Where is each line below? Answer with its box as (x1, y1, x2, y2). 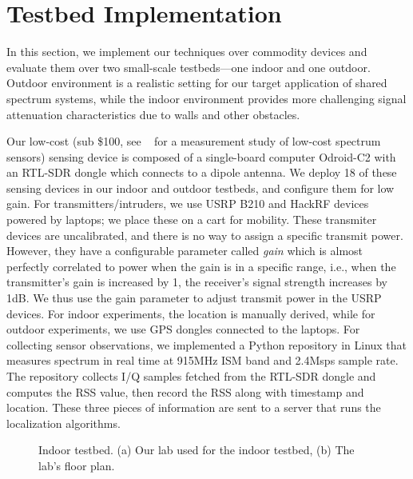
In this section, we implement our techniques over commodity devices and (6, 43, 367, 60)
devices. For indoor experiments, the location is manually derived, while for (6, 305, 375, 321)
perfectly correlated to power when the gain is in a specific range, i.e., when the (6, 257, 396, 274)
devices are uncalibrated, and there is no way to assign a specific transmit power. (6, 226, 403, 243)
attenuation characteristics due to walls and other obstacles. (6, 106, 300, 122)
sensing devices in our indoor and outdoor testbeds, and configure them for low (6, 179, 395, 196)
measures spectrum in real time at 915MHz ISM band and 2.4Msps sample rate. (6, 352, 399, 369)
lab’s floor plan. (38, 457, 115, 473)
